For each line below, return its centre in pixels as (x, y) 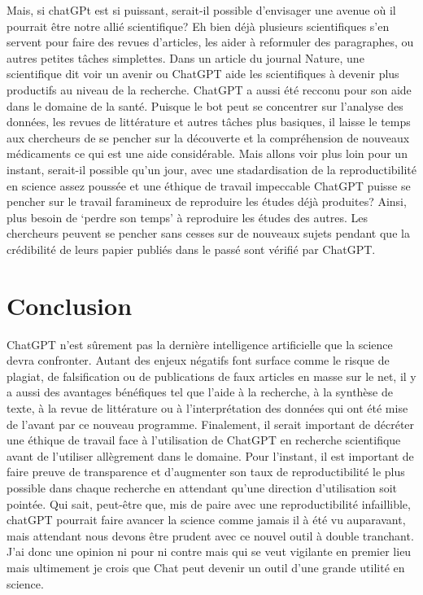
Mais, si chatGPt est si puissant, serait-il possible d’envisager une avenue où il (201, 10)
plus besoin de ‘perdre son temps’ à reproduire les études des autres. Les (188, 217)
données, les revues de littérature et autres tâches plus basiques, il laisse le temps (209, 122)
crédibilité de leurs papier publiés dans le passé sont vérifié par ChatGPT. (191, 249)
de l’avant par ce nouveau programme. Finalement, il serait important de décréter (211, 424)
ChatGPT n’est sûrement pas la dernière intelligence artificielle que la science (200, 344)
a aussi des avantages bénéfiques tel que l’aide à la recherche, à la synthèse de (200, 392)
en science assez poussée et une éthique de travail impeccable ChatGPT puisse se (209, 185)
